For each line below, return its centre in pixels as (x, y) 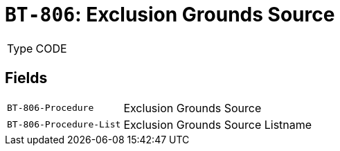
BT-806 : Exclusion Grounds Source (170, 15)
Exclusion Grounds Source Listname (218, 124)
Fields (26, 78)
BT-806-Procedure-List (64, 125)
